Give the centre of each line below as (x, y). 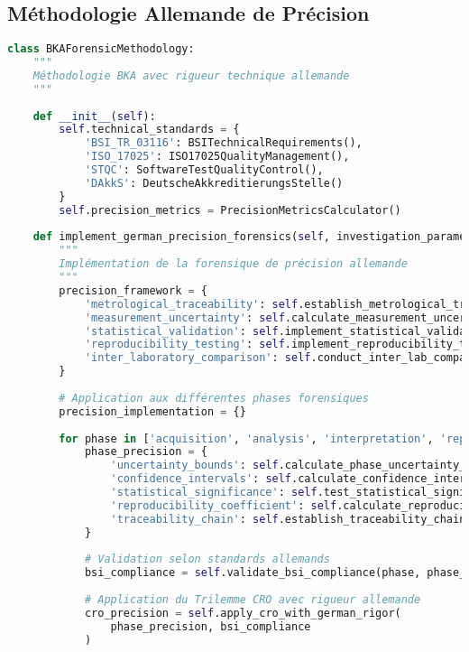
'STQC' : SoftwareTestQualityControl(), (204, 170)
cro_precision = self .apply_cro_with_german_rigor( (243, 613)
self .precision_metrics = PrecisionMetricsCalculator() (230, 210)
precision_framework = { (133, 290)
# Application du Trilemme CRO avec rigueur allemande (253, 600)
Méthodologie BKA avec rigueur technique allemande (191, 75)
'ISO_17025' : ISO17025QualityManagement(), (217, 157)
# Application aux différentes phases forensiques (214, 398)
